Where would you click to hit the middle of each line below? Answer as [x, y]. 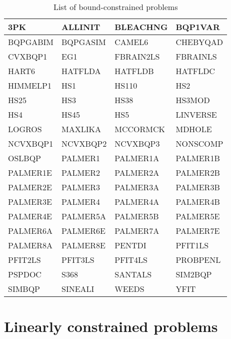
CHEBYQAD [199, 42]
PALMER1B [198, 158]
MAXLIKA [81, 129]
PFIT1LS [192, 245]
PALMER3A [137, 187]
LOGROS [25, 129]
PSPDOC [25, 274]
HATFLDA [81, 71]
